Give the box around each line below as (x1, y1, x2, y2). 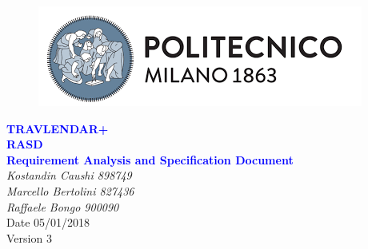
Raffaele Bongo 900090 (6, 198, 119, 215)
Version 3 (6, 229, 52, 246)
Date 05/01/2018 (6, 214, 90, 231)
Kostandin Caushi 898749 (6, 167, 132, 184)
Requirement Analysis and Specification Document (6, 151, 294, 168)
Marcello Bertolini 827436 (6, 182, 134, 199)
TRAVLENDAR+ (6, 120, 109, 136)
